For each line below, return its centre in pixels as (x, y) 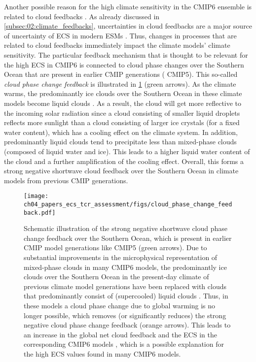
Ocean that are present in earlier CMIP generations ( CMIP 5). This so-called (121, 74)
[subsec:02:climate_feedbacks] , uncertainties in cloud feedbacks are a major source (128, 26)
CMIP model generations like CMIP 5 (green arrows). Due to (115, 247)
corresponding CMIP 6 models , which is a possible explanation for (124, 344)
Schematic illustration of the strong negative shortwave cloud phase (126, 228)
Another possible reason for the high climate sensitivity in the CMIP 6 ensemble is (128, 6)
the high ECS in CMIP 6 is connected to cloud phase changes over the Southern (124, 64)
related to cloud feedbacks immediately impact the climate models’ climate (117, 45)
